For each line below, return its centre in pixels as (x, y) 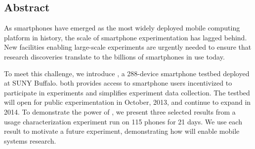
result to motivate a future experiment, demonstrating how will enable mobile (122, 131)
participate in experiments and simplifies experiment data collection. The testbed (127, 92)
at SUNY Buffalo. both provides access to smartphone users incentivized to (118, 83)
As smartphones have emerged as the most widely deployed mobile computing (122, 28)
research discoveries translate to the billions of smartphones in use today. (114, 56)
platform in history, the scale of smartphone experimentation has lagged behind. (126, 37)
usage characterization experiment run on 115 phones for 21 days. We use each (123, 121)
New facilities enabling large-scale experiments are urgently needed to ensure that (128, 47)
